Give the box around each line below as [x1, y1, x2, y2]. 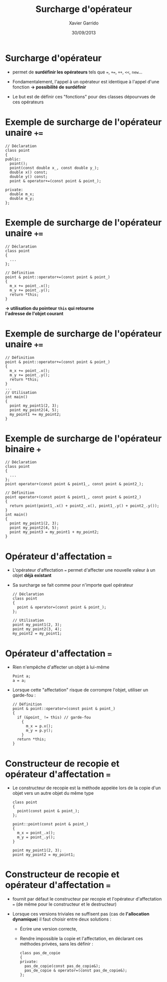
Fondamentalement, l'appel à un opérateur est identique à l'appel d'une [12, 78, 160, 84]
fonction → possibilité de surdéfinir [12, 84, 86, 90]
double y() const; [9, 174, 48, 179]
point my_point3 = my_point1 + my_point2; [9, 530, 99, 535]
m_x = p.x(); [25, 724, 53, 729]
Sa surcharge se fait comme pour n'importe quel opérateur [12, 582, 134, 588]
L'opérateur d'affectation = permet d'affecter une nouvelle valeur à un [12, 567, 156, 573]
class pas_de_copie [19, 951, 61, 956]
